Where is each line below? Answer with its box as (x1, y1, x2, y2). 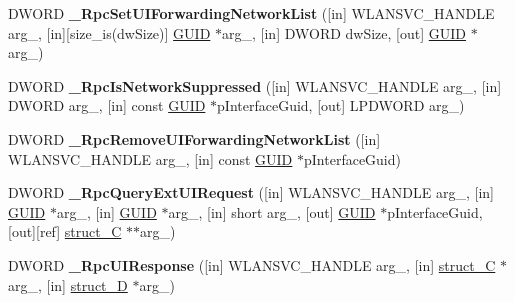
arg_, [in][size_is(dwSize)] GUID (8, 22, 211, 43)
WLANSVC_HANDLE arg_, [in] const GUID (8, 148, 293, 169)
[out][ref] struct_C (8, 221, 122, 242)
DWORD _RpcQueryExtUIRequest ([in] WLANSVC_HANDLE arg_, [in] (8, 182, 494, 203)
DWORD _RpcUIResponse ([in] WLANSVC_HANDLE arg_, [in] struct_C (8, 254, 496, 275)
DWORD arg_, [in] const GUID (8, 95, 206, 116)
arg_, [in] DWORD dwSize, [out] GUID (222, 22, 467, 43)
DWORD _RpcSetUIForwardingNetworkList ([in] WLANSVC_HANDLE (8, 3, 495, 23)
